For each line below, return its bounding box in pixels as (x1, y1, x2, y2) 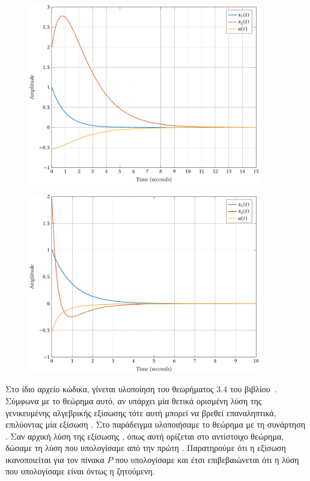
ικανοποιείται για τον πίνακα (5, 453, 105, 465)
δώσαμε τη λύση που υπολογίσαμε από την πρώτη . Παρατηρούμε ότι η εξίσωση (5, 441, 286, 454)
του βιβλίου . (229, 383, 277, 395)
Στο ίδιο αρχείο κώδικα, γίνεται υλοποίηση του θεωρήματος (5, 383, 214, 395)
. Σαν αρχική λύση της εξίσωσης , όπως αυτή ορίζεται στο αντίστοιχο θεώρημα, (5, 429, 284, 442)
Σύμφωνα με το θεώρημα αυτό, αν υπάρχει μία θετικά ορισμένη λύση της (5, 394, 262, 407)
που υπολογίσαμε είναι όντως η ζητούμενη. (5, 465, 155, 477)
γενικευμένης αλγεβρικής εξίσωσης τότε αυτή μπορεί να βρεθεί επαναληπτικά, (5, 406, 276, 419)
